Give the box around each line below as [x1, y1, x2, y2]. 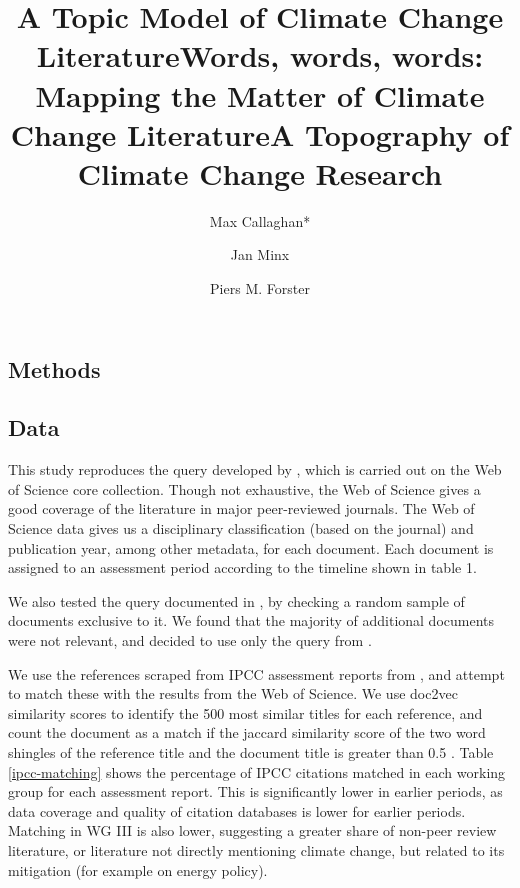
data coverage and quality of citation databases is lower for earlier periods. [8, 800, 466, 821]
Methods [8, 353, 101, 384]
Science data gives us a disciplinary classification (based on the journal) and [8, 518, 474, 539]
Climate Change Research [77, 152, 443, 193]
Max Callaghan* [209, 210, 311, 231]
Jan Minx [230, 244, 290, 265]
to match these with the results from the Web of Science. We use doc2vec [8, 683, 458, 704]
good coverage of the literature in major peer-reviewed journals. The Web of [8, 498, 475, 519]
